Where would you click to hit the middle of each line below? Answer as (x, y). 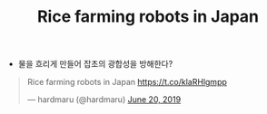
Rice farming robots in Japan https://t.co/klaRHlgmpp (127, 82)
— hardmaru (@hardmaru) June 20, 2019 (104, 100)
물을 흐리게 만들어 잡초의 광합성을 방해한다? (95, 64)
